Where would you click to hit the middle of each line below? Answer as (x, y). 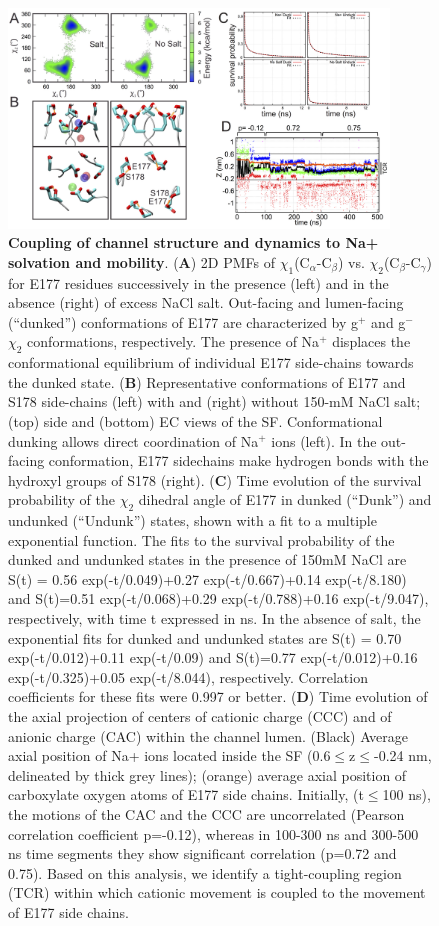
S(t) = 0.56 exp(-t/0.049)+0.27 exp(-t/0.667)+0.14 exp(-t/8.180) (207, 578)
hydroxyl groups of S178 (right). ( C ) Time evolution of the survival (215, 479)
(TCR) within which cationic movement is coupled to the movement (217, 892)
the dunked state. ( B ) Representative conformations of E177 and (207, 381)
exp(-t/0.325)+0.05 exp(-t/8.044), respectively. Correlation (188, 676)
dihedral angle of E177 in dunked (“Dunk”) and (285, 499)
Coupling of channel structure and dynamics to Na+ (193, 242)
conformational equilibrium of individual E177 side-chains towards (211, 362)
